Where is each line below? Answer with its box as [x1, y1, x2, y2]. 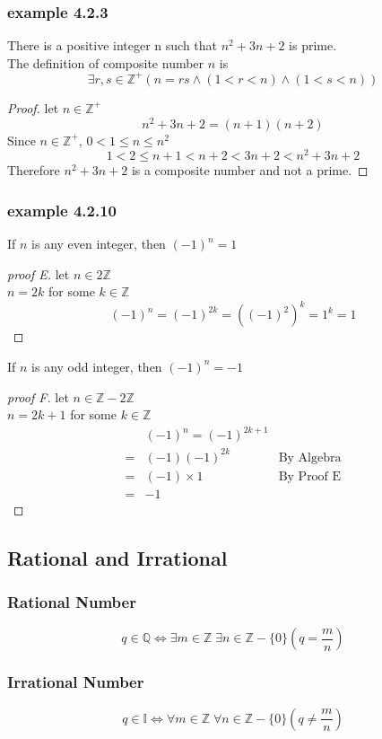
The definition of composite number [7, 53, 204, 72]
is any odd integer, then [31, 356, 162, 375]
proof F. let [7, 387, 69, 406]
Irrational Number [7, 671, 144, 693]
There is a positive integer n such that [7, 36, 218, 55]
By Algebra [278, 451, 342, 464]
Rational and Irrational [7, 543, 228, 571]
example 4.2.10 [7, 198, 117, 221]
